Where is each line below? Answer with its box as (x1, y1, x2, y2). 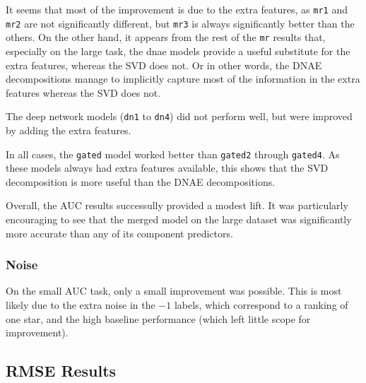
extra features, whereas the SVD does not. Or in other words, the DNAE (6, 57, 322, 72)
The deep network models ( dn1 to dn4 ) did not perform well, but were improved (6, 109, 353, 124)
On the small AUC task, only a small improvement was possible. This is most (6, 283, 342, 298)
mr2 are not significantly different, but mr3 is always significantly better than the (6, 16, 355, 30)
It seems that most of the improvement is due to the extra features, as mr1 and (6, 2, 348, 16)
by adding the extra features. (6, 123, 131, 137)
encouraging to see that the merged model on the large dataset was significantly (6, 212, 352, 227)
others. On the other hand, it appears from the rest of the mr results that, (6, 30, 326, 45)
